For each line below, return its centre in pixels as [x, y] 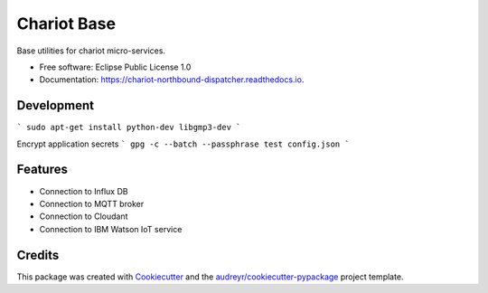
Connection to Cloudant [84, 216]
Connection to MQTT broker [92, 203]
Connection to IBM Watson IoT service [111, 229]
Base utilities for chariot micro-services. [91, 51]
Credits [38, 255]
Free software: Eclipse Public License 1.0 [115, 67]
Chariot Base [66, 24]
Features [42, 170]
